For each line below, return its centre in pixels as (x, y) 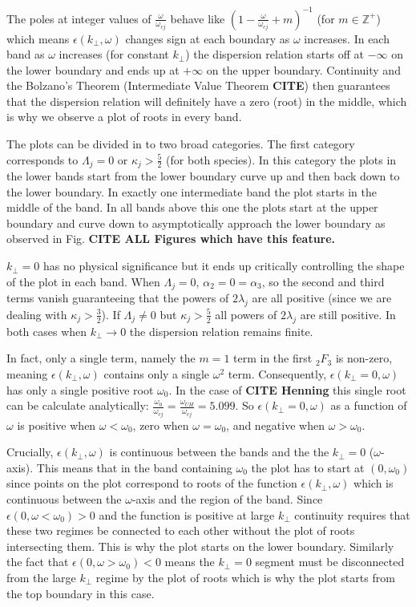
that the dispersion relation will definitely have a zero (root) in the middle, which (207, 101)
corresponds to (42, 159)
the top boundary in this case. (81, 593)
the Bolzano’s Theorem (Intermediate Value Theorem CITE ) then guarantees (198, 85)
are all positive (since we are (322, 298)
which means (38, 38)
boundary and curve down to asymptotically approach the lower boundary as (196, 223)
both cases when (47, 331)
